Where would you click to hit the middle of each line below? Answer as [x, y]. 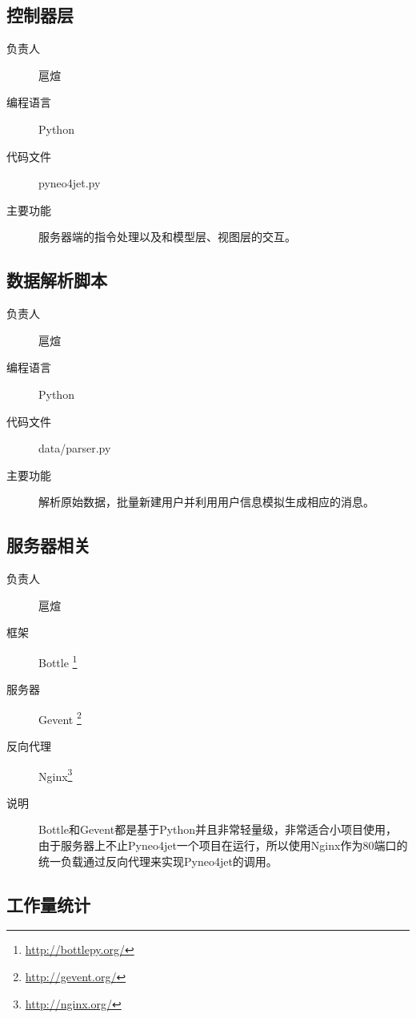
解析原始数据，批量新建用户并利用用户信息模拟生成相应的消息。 [206, 502]
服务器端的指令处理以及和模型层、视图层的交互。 [167, 237]
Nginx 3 [56, 775]
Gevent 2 [60, 718]
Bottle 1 [58, 661]
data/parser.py [75, 448]
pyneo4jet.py [70, 183]
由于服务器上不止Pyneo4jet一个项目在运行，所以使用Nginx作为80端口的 [223, 845]
